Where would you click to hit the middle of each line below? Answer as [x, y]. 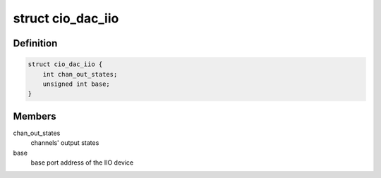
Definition [35, 43]
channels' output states [65, 143]
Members [35, 116]
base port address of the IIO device [82, 163]
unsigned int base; [77, 84]
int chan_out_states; [80, 74]
